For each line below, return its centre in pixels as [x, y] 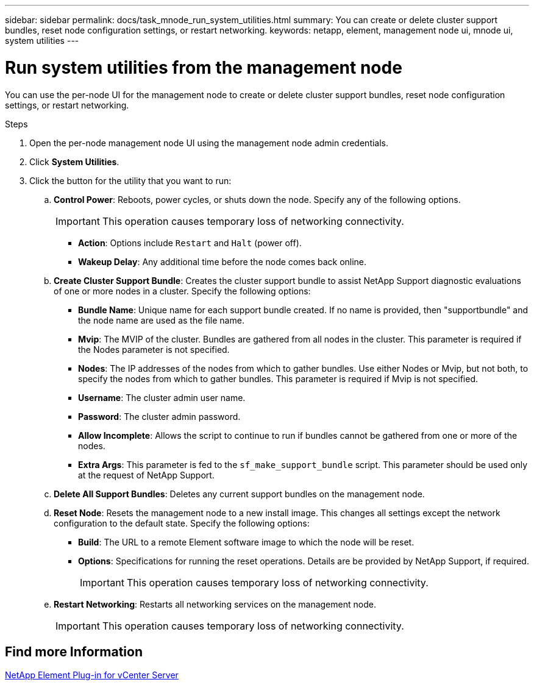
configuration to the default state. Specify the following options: [182, 523]
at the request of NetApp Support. [146, 475]
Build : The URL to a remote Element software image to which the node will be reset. [246, 542]
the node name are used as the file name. [161, 320]
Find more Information [74, 651]
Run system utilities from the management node [204, 67]
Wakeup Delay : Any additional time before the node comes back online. [222, 261]
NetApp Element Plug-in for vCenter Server [92, 675]
